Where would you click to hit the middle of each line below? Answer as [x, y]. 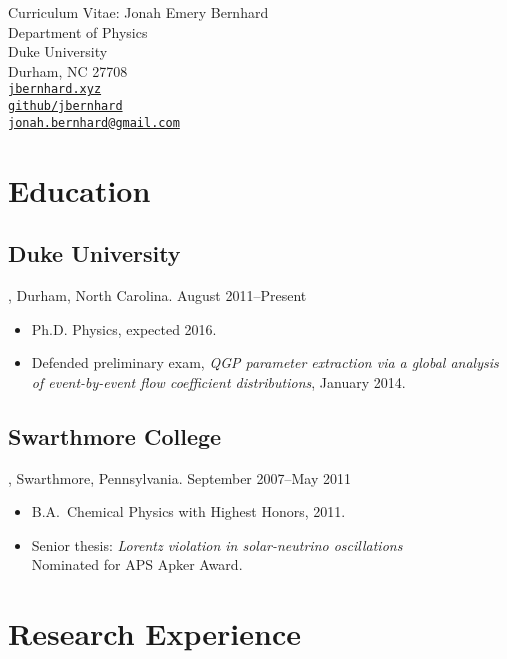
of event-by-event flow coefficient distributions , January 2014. [218, 381]
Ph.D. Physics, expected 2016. [124, 328]
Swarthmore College [115, 435]
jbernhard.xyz [55, 89]
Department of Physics [78, 31]
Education [79, 189]
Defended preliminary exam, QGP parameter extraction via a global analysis [265, 362]
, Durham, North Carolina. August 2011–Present [157, 294]
